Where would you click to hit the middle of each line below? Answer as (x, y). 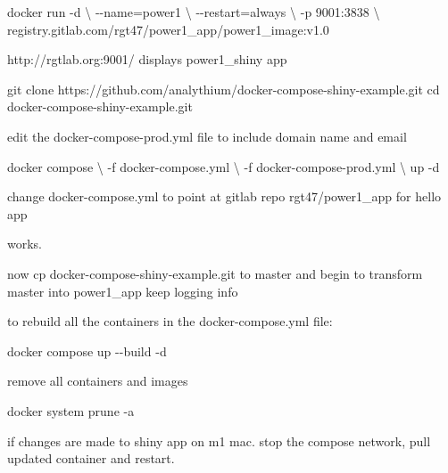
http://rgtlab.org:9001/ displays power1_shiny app (147, 59)
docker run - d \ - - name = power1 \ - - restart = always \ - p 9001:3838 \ (194, 12)
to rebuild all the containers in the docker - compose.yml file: (170, 321)
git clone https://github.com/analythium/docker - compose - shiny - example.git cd (224, 89)
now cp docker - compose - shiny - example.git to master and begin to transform (215, 273)
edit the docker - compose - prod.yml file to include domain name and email (207, 136)
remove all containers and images (98, 381)
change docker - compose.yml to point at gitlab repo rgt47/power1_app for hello (224, 196)
